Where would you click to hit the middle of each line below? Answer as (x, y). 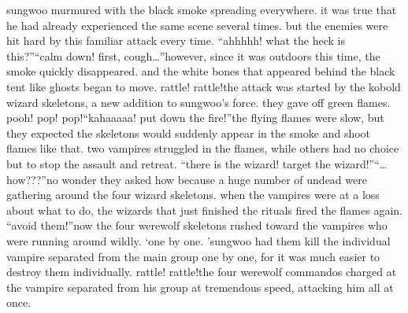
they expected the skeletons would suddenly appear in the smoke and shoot (189, 133)
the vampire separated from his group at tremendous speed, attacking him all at (200, 287)
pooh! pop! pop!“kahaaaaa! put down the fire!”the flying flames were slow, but (195, 118)
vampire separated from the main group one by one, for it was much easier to (193, 256)
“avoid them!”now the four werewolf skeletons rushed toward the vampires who (197, 225)
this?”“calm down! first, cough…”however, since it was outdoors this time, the (193, 55)
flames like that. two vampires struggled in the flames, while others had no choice (203, 148)
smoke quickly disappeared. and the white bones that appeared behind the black (201, 71)
